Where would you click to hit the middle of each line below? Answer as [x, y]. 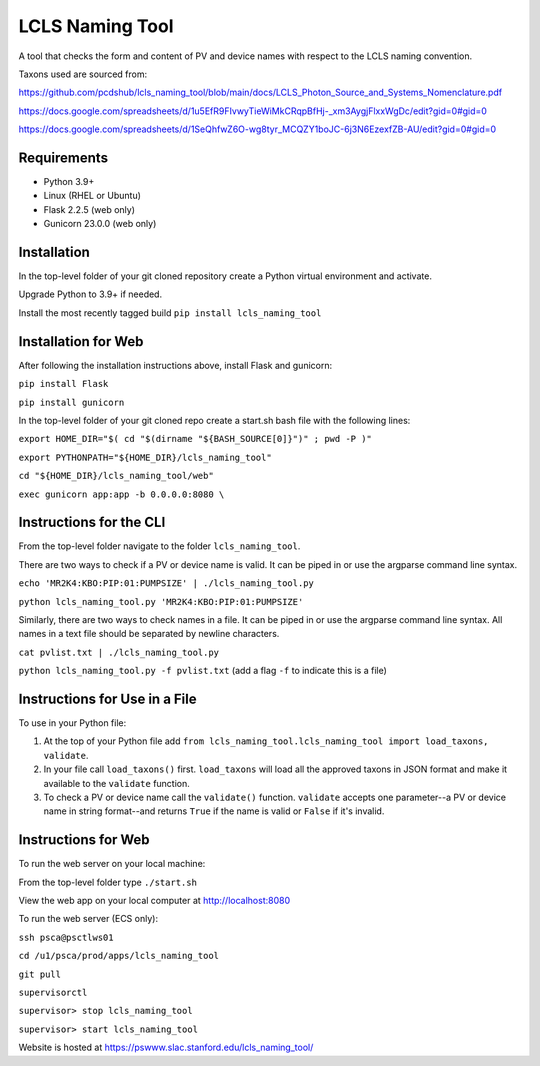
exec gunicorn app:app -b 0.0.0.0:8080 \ [121, 494]
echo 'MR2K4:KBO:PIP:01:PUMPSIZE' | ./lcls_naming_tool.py [166, 583]
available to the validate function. [116, 783]
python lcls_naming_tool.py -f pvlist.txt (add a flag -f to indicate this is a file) [202, 671]
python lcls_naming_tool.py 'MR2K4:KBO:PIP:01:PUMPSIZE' [161, 601]
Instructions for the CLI [92, 522]
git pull [40, 974]
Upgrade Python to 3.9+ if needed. [90, 294]
